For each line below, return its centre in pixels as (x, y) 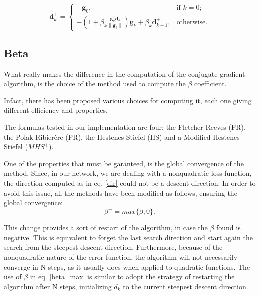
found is (228, 228)
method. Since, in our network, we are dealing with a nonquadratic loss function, (128, 173)
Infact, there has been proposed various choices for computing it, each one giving (128, 100)
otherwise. (192, 23)
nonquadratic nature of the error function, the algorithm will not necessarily (121, 257)
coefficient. (211, 84)
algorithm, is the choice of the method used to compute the (95, 84)
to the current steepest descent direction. (186, 286)
